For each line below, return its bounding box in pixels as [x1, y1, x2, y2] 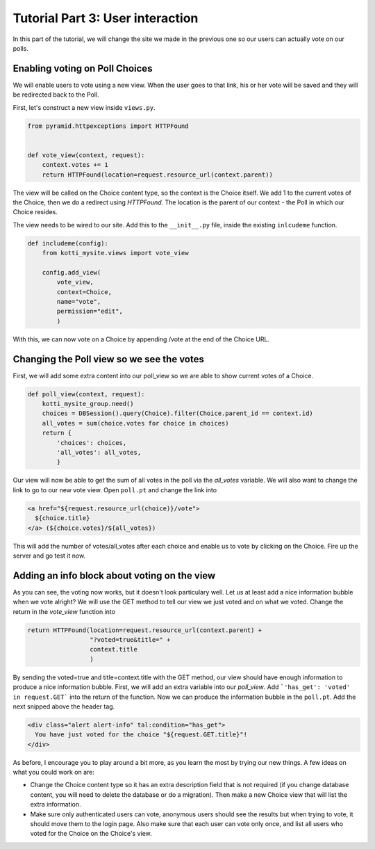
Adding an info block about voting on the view [12, 569, 216, 581]
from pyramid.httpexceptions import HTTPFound [27, 122, 189, 130]
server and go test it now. [12, 551, 86, 560]
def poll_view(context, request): [27, 390, 145, 398]
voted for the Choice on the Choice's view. [30, 830, 152, 838]
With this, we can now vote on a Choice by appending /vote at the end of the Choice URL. [12, 334, 270, 343]
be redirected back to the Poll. [12, 90, 100, 99]
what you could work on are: [12, 768, 95, 777]
